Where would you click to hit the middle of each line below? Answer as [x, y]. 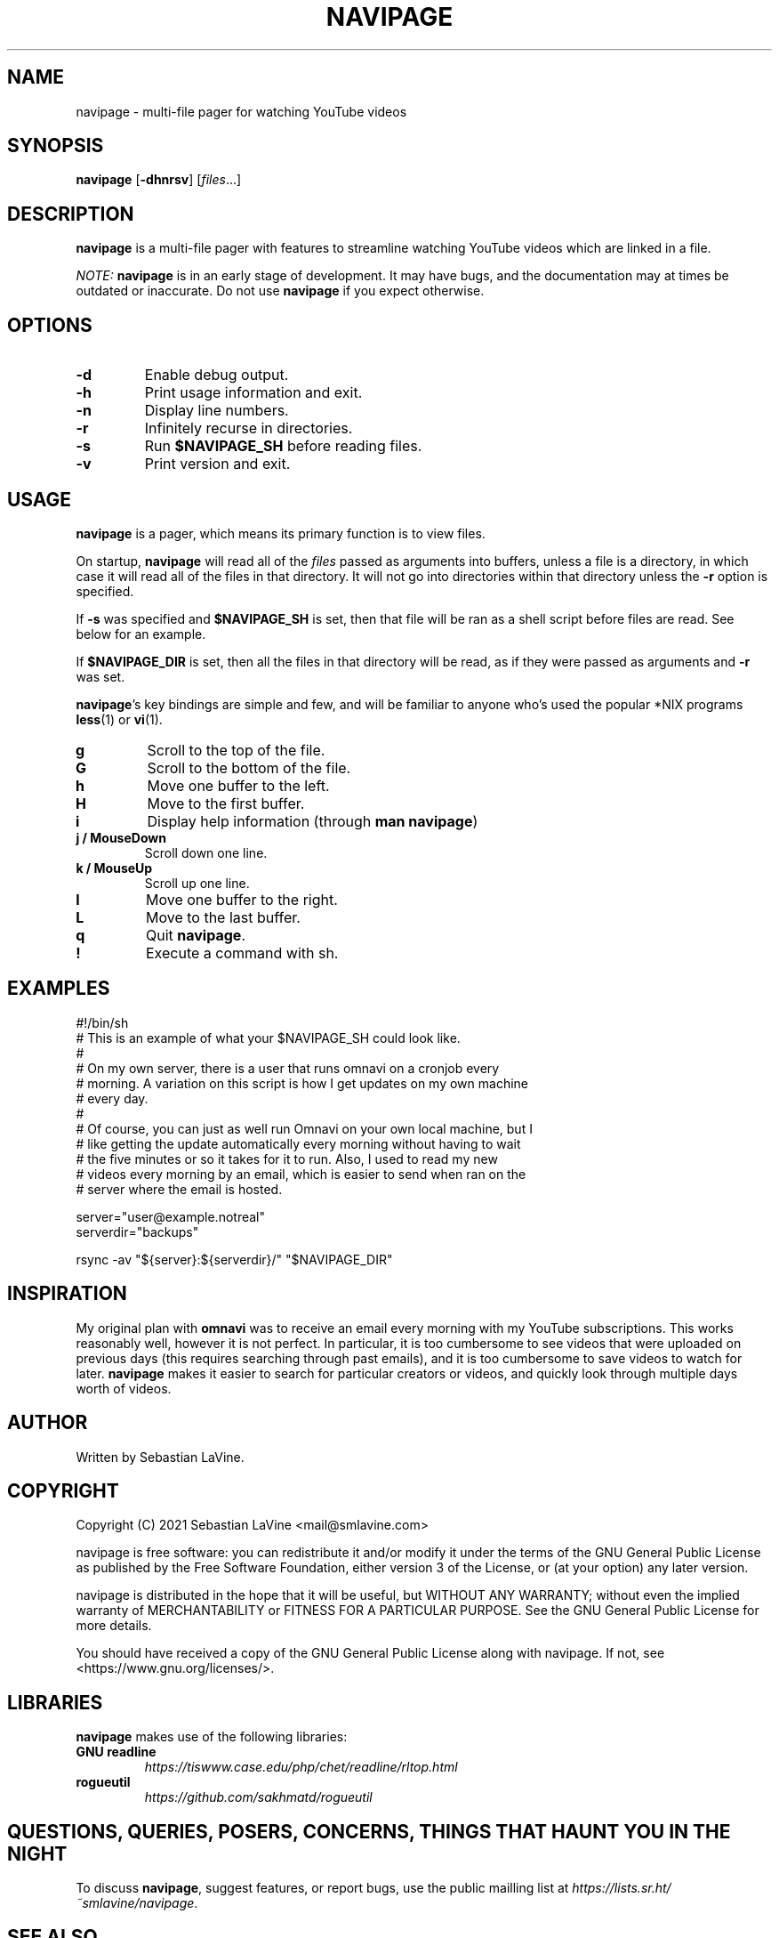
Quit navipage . [195, 935]
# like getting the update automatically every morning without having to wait [298, 1143]
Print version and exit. [217, 464]
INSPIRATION [67, 1294]
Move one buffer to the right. [241, 899]
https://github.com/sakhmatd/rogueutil [258, 1797]
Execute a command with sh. [242, 953]
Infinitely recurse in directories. [249, 428]
